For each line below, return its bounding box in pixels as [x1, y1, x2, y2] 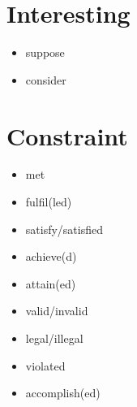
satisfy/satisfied [25, 220, 103, 237]
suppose [25, 44, 65, 61]
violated [25, 357, 66, 374]
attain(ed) [25, 275, 76, 292]
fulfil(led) [25, 193, 72, 210]
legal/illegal [25, 330, 83, 346]
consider [25, 71, 66, 88]
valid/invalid [25, 302, 88, 319]
